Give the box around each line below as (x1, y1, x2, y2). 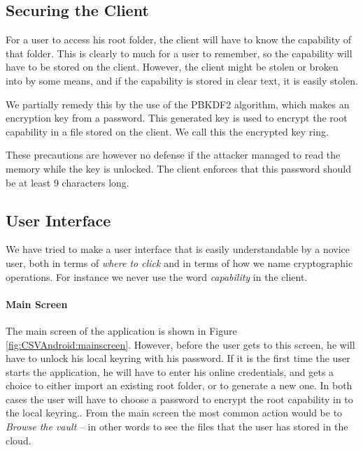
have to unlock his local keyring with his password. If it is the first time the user (6, 351, 350, 365)
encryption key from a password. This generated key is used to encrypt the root (6, 110, 348, 125)
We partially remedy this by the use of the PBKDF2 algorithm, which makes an (6, 96, 350, 111)
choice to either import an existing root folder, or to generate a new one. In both (6, 378, 353, 393)
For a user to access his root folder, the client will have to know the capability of (6, 32, 352, 47)
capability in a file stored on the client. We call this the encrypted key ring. (6, 124, 329, 138)
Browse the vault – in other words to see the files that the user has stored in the (6, 419, 348, 434)
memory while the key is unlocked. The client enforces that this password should (6, 161, 352, 175)
